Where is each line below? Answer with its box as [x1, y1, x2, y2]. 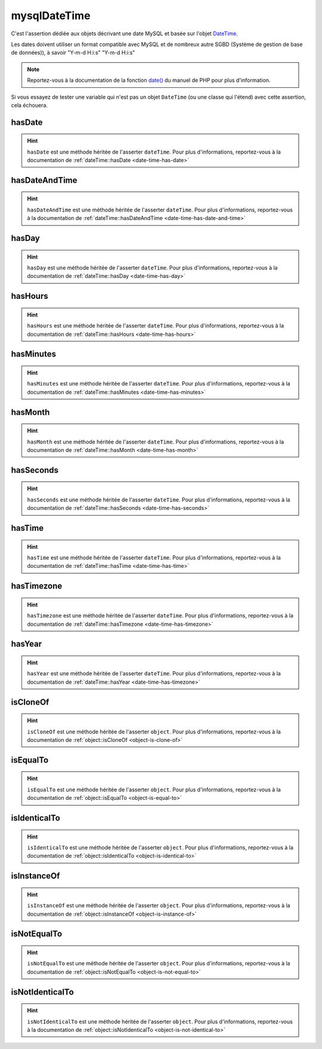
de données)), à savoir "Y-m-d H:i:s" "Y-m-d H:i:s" [11, 49, 135, 56]
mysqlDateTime [11, 9, 91, 22]
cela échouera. [11, 102, 48, 109]
